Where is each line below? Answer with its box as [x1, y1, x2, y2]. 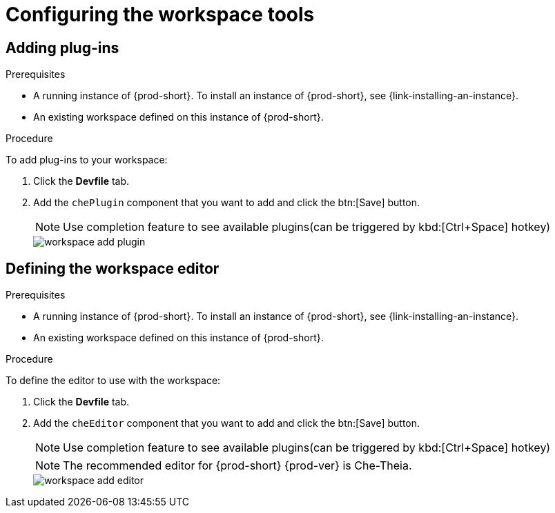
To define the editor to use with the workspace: [6, 374, 221, 387]
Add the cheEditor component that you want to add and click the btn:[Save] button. [33, 417, 420, 430]
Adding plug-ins [6, 39, 119, 57]
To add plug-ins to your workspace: [6, 154, 168, 166]
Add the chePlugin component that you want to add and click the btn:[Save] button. [33, 197, 420, 209]
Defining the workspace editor [6, 259, 220, 277]
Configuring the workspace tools [6, 3, 315, 26]
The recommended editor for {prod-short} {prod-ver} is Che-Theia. [63, 459, 412, 473]
